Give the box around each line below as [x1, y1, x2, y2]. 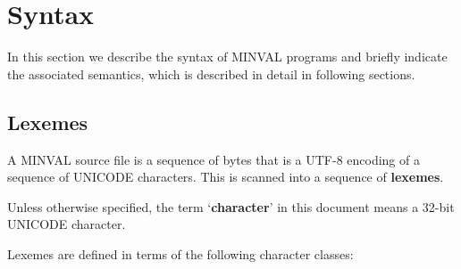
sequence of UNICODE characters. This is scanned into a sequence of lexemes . [7, 167, 444, 186]
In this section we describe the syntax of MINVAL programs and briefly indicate [7, 47, 448, 66]
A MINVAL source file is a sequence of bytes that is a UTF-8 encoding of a [7, 150, 420, 168]
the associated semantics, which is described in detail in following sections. [7, 64, 415, 83]
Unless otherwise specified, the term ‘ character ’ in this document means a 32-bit [7, 197, 455, 216]
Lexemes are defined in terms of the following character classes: [7, 244, 354, 263]
